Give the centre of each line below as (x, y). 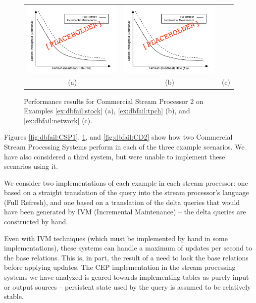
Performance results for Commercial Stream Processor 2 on (114, 101)
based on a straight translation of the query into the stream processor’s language (127, 192)
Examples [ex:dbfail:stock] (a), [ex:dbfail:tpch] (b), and (107, 111)
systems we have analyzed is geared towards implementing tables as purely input (127, 277)
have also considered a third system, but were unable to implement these (115, 156)
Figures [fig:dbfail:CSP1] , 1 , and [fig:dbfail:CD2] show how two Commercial (118, 137)
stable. (14, 296)
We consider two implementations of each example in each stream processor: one (126, 182)
